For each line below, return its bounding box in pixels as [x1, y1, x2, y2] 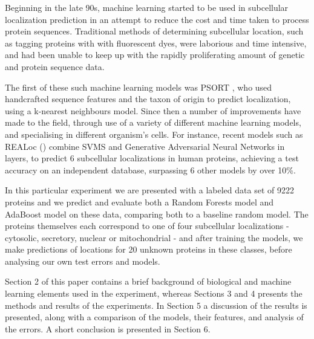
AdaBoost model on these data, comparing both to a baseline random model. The [5, 207, 309, 220]
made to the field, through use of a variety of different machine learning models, [5, 116, 301, 129]
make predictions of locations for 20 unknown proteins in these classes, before [5, 243, 292, 256]
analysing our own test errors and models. [5, 254, 160, 267]
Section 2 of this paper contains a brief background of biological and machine [5, 275, 292, 288]
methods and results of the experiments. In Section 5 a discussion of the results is [5, 299, 307, 311]
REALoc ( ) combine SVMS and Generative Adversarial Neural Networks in [5, 140, 285, 152]
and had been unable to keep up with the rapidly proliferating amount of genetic [5, 48, 305, 61]
